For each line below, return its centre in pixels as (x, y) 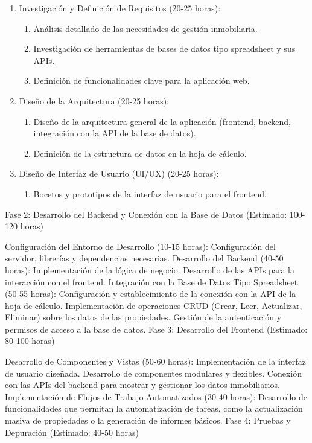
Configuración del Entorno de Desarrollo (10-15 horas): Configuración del (140, 246)
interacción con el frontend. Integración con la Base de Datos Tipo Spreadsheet (151, 282)
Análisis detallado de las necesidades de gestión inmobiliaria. (145, 28)
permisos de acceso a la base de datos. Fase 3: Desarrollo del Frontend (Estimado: (156, 329)
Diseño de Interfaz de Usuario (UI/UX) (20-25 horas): (119, 174)
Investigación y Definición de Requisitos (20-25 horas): (120, 8)
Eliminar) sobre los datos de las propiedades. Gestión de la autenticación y (143, 317)
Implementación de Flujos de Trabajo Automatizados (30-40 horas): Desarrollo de (156, 396)
